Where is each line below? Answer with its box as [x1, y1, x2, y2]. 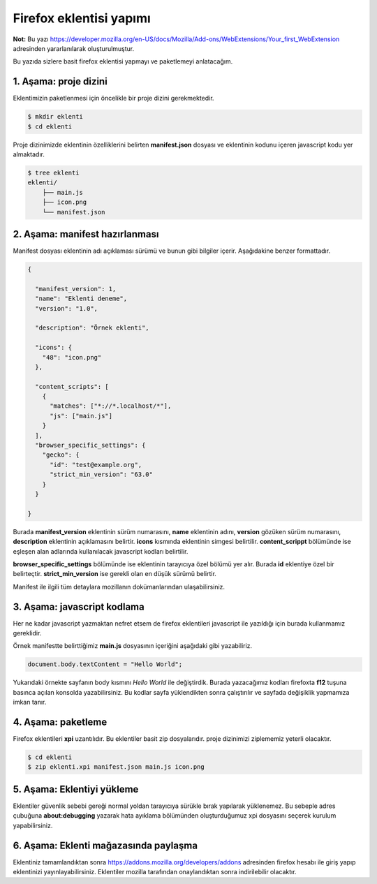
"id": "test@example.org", [50, 461, 142, 469]
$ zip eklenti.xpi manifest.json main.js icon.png [27, 763, 205, 771]
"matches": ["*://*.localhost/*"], [50, 402, 172, 410]
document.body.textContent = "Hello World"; [27, 661, 183, 668]
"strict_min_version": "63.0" [50, 471, 154, 478]
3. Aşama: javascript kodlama [13, 601, 145, 612]
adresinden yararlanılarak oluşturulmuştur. [13, 44, 135, 52]
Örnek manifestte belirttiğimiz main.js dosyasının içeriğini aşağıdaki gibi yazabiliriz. [13, 642, 253, 650]
